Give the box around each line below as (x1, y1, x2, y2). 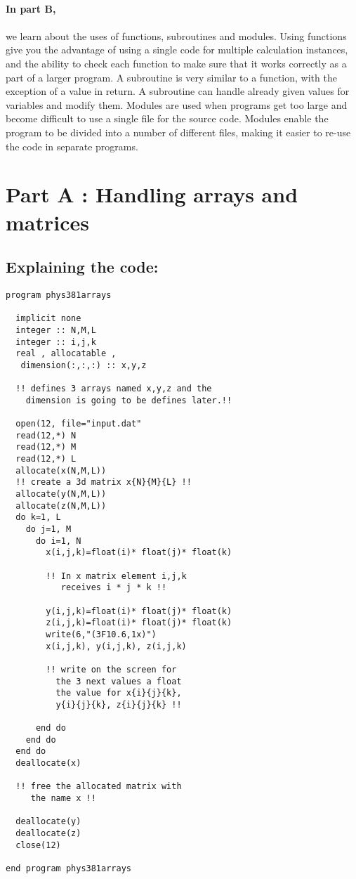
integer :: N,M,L (15, 325, 96, 335)
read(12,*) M (15, 442, 77, 452)
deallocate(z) (15, 828, 81, 839)
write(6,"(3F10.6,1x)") (46, 629, 157, 639)
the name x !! (30, 793, 96, 804)
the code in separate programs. (6, 138, 138, 153)
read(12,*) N (15, 430, 77, 441)
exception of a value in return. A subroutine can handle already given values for (6, 84, 350, 98)
